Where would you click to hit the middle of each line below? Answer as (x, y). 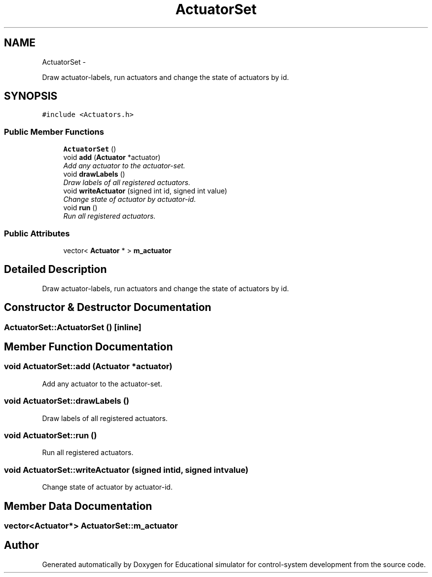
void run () (80, 208)
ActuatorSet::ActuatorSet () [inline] (73, 327)
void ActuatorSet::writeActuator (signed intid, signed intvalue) (126, 470)
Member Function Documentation (89, 347)
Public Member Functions (54, 132)
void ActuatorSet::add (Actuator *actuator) (88, 366)
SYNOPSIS (31, 96)
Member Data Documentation (78, 506)
